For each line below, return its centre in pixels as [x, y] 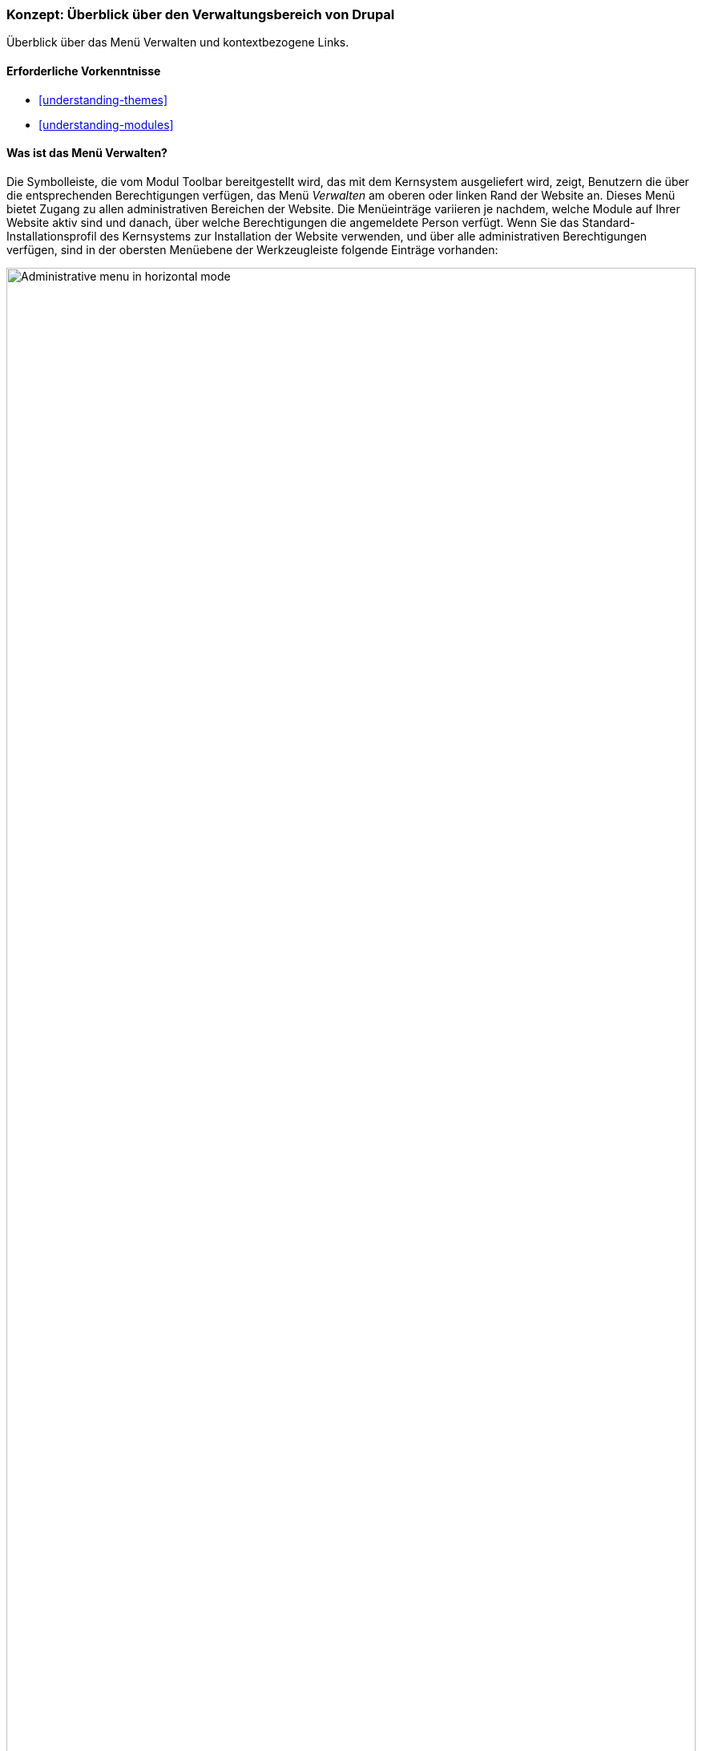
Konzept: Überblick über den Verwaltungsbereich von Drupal [201, 14]
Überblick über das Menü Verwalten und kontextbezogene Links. [178, 42]
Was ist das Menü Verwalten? [87, 153]
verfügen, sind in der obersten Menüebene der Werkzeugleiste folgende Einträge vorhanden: [252, 249]
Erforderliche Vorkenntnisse [84, 71]
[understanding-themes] [103, 99]
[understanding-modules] [106, 124]
